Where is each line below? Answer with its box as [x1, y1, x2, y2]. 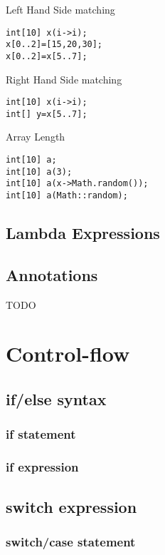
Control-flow [6, 339, 130, 368]
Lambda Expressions [6, 222, 160, 244]
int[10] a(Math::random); [6, 190, 128, 201]
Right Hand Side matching [6, 71, 122, 86]
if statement [6, 425, 76, 443]
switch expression [6, 495, 137, 517]
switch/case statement [6, 532, 136, 550]
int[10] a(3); [6, 166, 73, 177]
